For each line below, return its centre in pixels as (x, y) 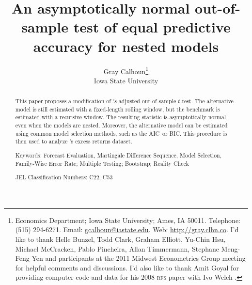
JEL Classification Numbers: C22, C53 (64, 177)
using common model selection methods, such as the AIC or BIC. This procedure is (121, 133)
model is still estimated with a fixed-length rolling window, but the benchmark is (118, 109)
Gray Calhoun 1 (126, 70)
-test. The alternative (207, 101)
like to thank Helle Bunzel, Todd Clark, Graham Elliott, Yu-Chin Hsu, (120, 239)
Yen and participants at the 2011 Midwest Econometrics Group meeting (139, 258)
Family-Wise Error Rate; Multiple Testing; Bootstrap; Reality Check (102, 163)
